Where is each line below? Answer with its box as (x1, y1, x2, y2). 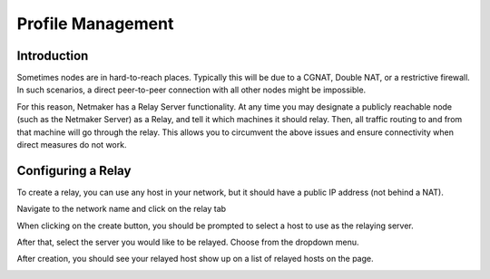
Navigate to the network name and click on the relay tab (16, 204, 227, 215)
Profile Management (16, 14, 174, 34)
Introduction (16, 48, 89, 63)
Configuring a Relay (16, 163, 132, 178)
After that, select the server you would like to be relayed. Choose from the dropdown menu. (16, 236, 359, 248)
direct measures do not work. (16, 139, 127, 150)
